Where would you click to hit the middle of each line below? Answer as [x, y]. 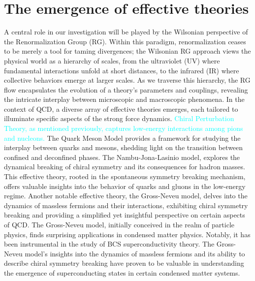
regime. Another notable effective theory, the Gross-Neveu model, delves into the [126, 196]
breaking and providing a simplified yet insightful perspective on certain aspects [125, 215]
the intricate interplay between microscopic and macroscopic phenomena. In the [124, 99]
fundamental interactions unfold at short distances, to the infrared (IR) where [122, 70]
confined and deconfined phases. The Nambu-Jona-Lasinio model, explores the [122, 157]
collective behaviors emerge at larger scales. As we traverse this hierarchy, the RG [127, 80]
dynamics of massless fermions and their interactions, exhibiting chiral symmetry [126, 205]
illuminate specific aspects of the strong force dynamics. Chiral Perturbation [119, 118]
